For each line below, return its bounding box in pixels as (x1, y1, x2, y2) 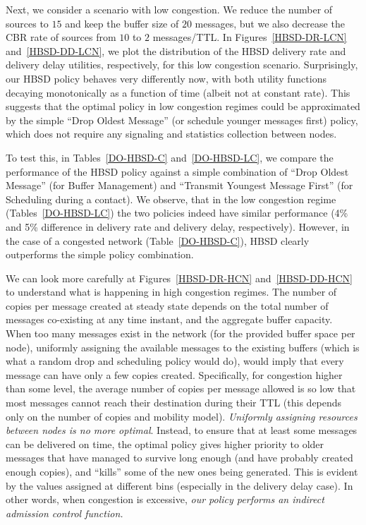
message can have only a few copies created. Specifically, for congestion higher (6, 367, 343, 382)
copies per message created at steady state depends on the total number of (6, 298, 329, 313)
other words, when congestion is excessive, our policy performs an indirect (6, 492, 324, 507)
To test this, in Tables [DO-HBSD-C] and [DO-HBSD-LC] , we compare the (6, 150, 334, 164)
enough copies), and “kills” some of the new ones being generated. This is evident (6, 464, 358, 478)
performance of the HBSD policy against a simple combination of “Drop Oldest (6, 164, 349, 179)
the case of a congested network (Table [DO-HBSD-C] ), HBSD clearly (6, 233, 310, 248)
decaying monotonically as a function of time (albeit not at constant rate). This (6, 85, 350, 99)
